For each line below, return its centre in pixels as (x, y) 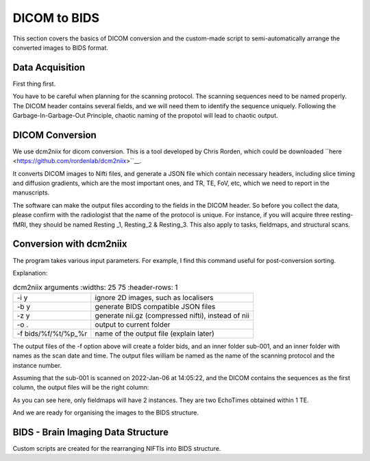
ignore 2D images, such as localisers (154, 297)
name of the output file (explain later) (155, 334)
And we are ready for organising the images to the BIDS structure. (106, 413)
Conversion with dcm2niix (70, 244)
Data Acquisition (49, 67)
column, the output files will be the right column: (81, 388)
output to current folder (133, 324)
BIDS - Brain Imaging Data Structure (91, 432)
